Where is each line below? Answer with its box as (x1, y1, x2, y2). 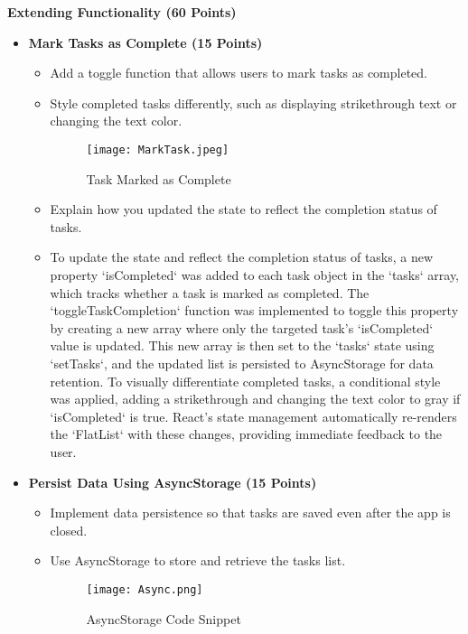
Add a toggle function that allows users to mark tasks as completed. (50, 63, 427, 82)
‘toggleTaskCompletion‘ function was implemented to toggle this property (50, 301, 459, 320)
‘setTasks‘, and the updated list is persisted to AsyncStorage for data (50, 353, 434, 372)
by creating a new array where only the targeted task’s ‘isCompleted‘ (50, 318, 434, 337)
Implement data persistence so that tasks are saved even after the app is (50, 503, 451, 522)
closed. (50, 520, 88, 539)
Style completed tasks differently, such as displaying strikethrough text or (50, 93, 457, 112)
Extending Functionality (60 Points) (7, 3, 237, 21)
